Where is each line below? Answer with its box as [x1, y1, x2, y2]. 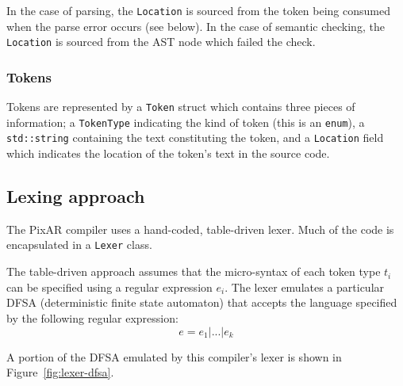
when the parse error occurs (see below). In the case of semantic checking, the [6, 17, 385, 34]
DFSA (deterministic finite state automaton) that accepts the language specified [6, 294, 397, 311]
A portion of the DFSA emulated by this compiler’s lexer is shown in [6, 348, 342, 365]
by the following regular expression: [6, 309, 178, 326]
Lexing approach [6, 184, 145, 208]
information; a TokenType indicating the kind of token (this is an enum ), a [6, 113, 365, 130]
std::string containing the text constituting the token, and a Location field [6, 129, 384, 146]
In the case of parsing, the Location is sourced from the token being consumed [6, 2, 390, 18]
